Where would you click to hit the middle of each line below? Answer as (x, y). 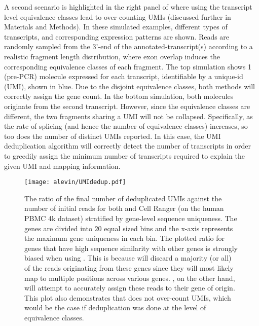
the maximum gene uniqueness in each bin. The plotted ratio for (124, 238)
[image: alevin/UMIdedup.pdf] (75, 182)
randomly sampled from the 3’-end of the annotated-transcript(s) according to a (128, 46)
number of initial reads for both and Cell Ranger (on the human (124, 208)
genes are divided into (58, 228)
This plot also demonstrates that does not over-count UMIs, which (128, 297)
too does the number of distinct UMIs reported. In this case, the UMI (113, 136)
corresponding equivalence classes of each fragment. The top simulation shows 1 (128, 66)
